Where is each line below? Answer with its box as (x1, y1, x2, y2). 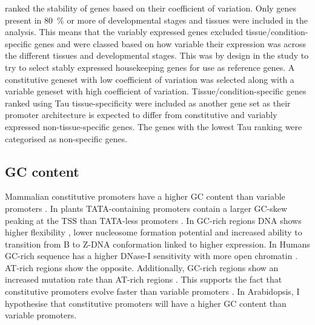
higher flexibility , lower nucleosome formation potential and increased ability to (5, 226, 302, 238)
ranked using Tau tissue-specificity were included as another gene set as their (5, 96, 291, 109)
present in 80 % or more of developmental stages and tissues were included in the (5, 13, 308, 26)
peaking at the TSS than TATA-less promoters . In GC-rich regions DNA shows (5, 214, 302, 226)
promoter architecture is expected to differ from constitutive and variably (5, 108, 277, 121)
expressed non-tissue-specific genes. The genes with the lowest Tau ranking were (5, 120, 302, 133)
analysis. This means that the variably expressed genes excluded (5, 25, 243, 38)
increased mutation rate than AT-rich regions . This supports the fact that (5, 273, 282, 286)
